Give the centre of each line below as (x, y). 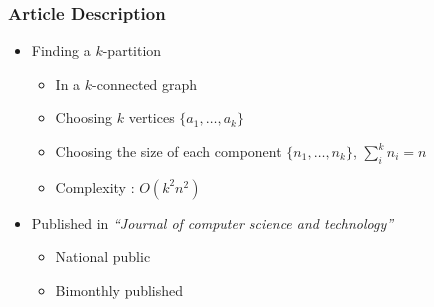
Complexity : (95, 186)
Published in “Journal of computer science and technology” (212, 222)
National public (103, 256)
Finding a (61, 50)
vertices (151, 117)
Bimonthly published (119, 289)
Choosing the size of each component (168, 151)
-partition (132, 50)
